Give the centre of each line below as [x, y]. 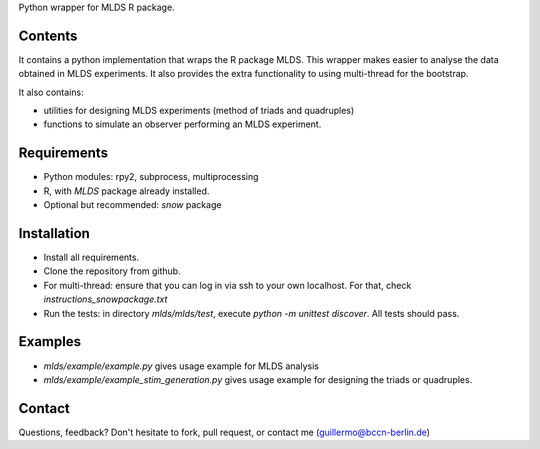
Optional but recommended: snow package [132, 205]
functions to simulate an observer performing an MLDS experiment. [182, 124]
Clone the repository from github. [112, 271]
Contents [48, 35]
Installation [54, 233]
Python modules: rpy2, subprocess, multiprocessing [151, 177]
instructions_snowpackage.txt [105, 299]
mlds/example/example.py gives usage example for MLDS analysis [181, 366]
